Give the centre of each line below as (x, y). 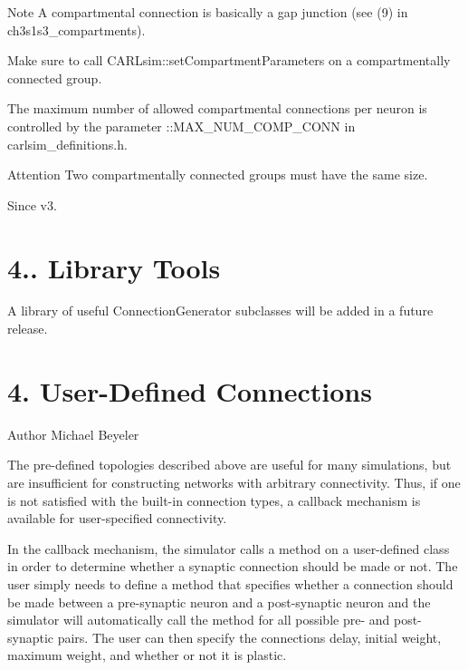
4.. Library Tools (114, 267)
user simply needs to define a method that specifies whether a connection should (230, 583)
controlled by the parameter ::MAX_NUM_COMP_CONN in (181, 126)
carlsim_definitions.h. (67, 144)
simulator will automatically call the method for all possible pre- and (199, 620)
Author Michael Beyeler (73, 434)
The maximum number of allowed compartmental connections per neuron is (217, 108)
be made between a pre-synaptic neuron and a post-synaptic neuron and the (219, 602)
